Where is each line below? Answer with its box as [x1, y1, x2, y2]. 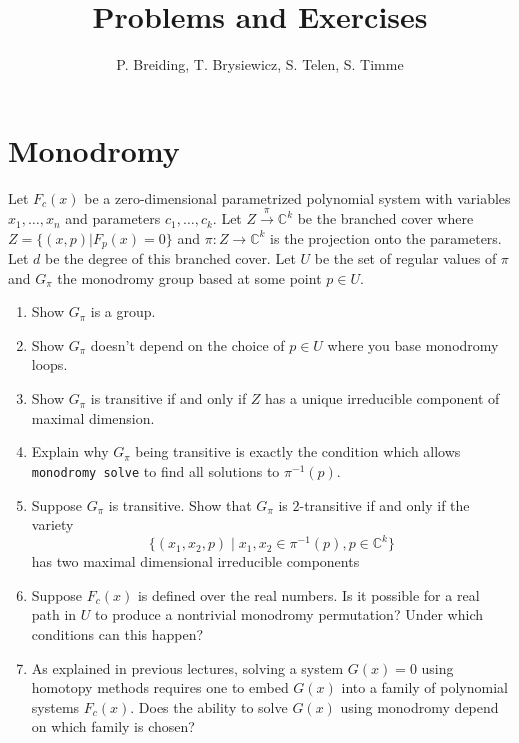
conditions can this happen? [31, 623, 204, 644]
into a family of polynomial [341, 677, 508, 698]
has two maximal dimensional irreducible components [31, 551, 360, 572]
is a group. [90, 301, 156, 322]
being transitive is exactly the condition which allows [135, 441, 461, 462]
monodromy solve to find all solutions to [31, 460, 280, 481]
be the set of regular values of [314, 248, 497, 269]
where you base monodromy [327, 334, 499, 355]
